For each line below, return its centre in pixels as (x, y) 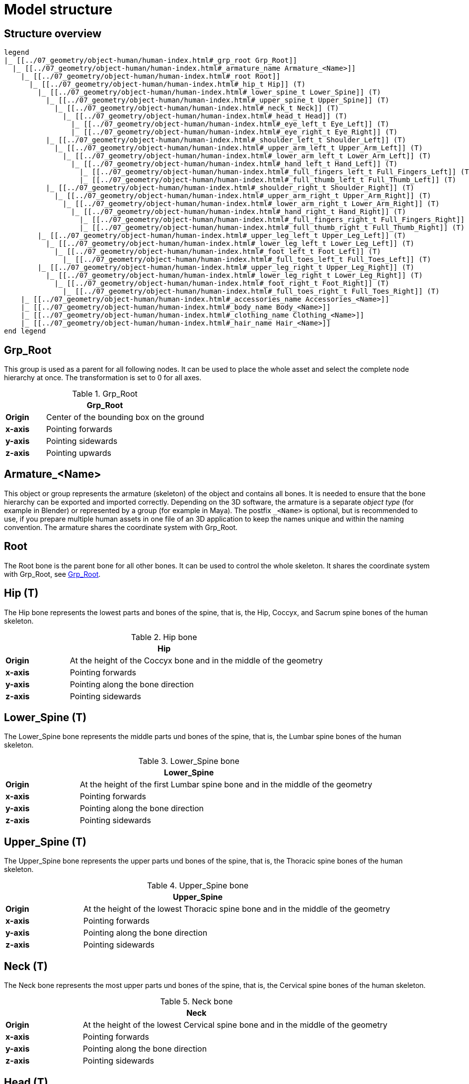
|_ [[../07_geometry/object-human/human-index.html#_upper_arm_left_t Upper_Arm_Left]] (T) (238, 148)
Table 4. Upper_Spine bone (198, 886)
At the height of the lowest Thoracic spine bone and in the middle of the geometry (236, 909)
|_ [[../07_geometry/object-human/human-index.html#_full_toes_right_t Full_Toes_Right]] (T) (251, 291)
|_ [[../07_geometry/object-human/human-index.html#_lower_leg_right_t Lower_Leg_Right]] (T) (234, 275)
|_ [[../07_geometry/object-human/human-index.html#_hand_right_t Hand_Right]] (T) (238, 212)
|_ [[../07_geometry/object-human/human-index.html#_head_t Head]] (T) (205, 116)
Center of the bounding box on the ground (125, 417)
